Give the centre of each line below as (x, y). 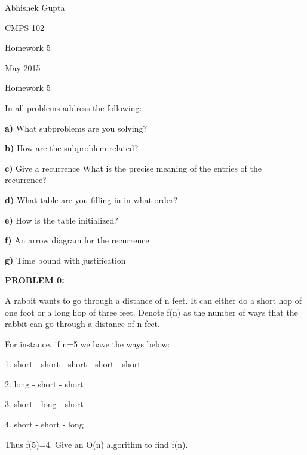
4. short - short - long (44, 424)
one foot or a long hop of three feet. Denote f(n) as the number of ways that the (151, 312)
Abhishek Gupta (35, 7)
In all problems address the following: (73, 107)
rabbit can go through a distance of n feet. (82, 324)
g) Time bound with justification (65, 260)
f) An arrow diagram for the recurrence (77, 240)
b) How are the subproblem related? (72, 148)
